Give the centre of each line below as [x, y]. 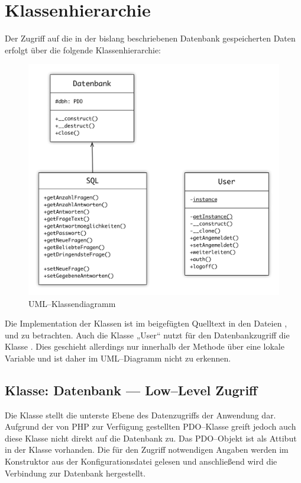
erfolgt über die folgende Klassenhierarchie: [83, 49]
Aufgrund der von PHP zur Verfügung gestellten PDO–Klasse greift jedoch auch [150, 426]
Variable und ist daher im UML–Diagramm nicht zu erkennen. [118, 358]
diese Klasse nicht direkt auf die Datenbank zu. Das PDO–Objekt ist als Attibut [151, 438]
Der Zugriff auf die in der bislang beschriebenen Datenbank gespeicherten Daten [150, 38]
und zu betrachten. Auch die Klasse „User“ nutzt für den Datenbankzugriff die [147, 335]
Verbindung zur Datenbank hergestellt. [75, 473]
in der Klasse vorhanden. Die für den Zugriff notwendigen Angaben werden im [147, 450]
